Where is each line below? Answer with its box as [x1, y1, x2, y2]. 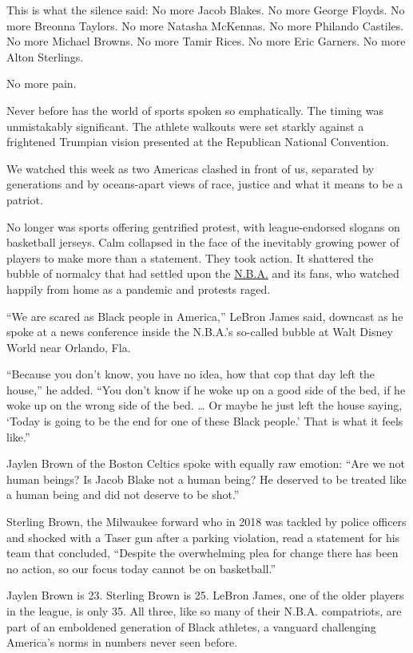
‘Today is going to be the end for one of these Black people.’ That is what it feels [6, 413, 403, 429]
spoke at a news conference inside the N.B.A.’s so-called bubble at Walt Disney [6, 323, 393, 340]
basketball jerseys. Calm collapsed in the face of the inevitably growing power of [6, 234, 399, 251]
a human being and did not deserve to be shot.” [6, 486, 240, 503]
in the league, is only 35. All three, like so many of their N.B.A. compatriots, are [6, 603, 402, 619]
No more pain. [6, 75, 77, 92]
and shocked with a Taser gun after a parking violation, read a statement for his [6, 528, 400, 545]
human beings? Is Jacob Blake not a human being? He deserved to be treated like [6, 470, 407, 487]
